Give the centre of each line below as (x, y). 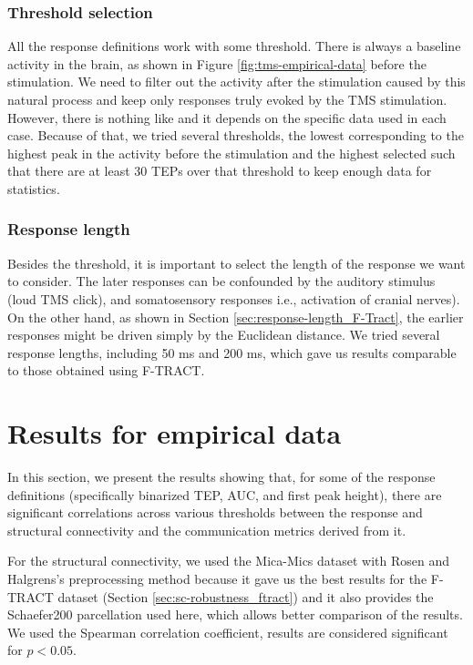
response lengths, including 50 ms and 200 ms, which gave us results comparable (232, 352)
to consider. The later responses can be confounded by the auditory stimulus (221, 281)
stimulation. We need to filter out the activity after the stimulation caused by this (236, 82)
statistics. (34, 188)
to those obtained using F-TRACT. (106, 370)
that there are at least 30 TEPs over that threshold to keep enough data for (220, 171)
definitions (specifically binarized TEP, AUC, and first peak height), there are (225, 494)
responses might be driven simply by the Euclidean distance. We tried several (224, 335)
